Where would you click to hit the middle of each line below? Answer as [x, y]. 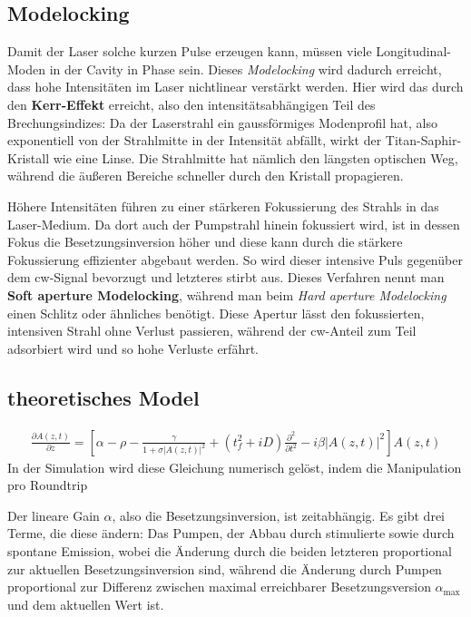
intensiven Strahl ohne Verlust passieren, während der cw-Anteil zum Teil [212, 331]
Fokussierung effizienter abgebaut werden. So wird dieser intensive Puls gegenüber [235, 259]
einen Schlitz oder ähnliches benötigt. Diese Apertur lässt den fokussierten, [216, 313]
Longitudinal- [413, 51]
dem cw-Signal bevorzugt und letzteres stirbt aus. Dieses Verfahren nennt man [226, 277]
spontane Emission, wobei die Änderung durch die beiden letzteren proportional [230, 550]
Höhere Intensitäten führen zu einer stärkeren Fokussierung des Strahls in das [223, 206]
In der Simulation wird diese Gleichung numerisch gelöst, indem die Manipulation [235, 467]
